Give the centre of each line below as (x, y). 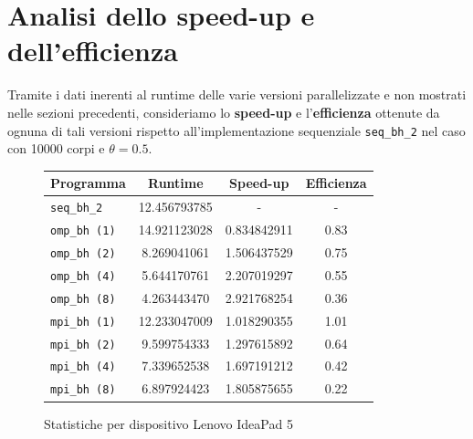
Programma (88, 183)
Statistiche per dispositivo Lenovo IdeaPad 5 (168, 423)
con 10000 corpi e (56, 148)
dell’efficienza (93, 51)
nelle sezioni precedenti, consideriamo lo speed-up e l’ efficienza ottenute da (224, 112)
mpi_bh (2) (83, 345)
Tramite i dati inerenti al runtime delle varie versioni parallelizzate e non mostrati (237, 94)
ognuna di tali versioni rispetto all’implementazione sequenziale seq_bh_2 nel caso (236, 130)
